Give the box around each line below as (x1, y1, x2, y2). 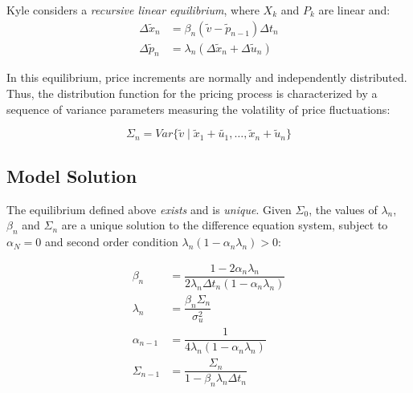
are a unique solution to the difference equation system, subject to (61, 217, 388, 233)
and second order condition (44, 233, 178, 250)
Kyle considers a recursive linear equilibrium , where (6, 2, 260, 18)
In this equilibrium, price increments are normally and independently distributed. (6, 69, 407, 86)
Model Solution (6, 163, 137, 188)
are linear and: (318, 2, 391, 18)
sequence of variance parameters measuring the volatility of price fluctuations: (6, 100, 391, 117)
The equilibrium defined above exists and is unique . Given (6, 201, 292, 217)
